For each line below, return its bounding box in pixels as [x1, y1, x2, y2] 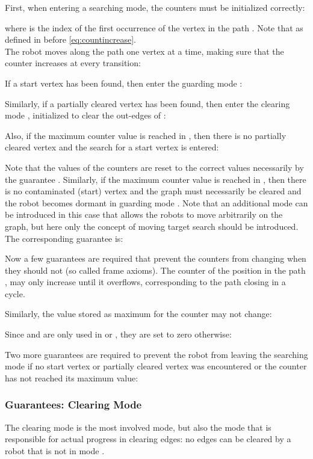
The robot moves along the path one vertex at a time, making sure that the [5, 45, 284, 57]
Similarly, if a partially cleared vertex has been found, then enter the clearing [5, 97, 290, 109]
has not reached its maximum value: [5, 371, 138, 384]
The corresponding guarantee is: [5, 232, 123, 244]
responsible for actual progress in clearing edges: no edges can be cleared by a [5, 433, 291, 445]
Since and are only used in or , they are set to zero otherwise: [5, 328, 232, 340]
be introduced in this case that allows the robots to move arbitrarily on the [5, 208, 283, 221]
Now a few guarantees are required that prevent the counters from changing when [5, 252, 306, 265]
